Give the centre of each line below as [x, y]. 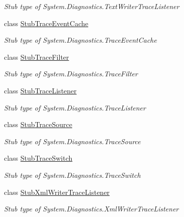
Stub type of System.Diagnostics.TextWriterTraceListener [92, 6]
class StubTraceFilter [37, 57]
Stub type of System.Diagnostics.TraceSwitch [72, 175]
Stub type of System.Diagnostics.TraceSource [72, 141]
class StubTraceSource [38, 124]
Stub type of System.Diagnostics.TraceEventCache [80, 40]
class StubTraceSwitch [38, 158]
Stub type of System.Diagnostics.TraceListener [75, 107]
